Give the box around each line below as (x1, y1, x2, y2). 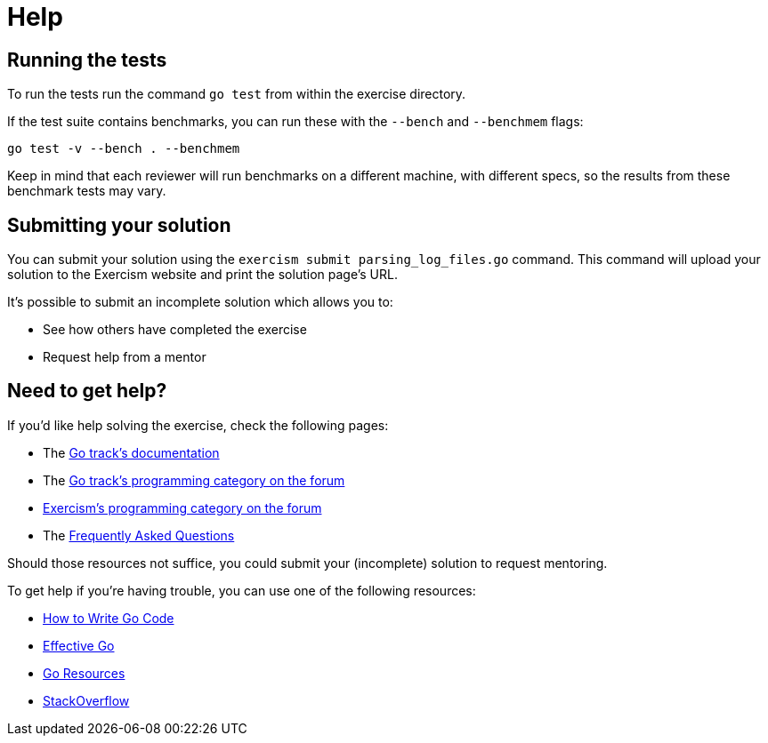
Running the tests (7, 48, 167, 71)
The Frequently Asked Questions (43, 527, 235, 543)
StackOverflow (43, 692, 130, 708)
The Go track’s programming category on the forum (43, 472, 345, 488)
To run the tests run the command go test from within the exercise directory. (7, 86, 466, 102)
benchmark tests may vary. (7, 183, 166, 199)
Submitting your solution (7, 213, 231, 236)
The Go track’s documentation (43, 444, 220, 460)
